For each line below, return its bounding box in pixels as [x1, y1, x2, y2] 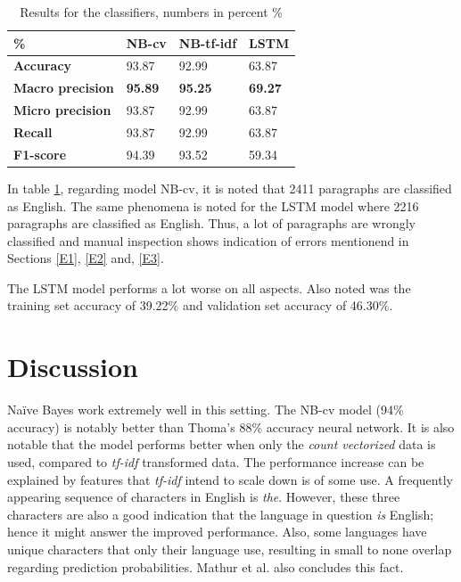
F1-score [13, 144, 67, 163]
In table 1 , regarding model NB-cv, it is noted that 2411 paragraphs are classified [7, 178, 452, 197]
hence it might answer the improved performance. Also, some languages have [7, 522, 427, 541]
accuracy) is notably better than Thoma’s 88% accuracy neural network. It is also [7, 417, 455, 436]
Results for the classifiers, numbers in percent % [20, 3, 283, 20]
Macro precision [13, 78, 114, 97]
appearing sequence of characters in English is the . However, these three [7, 488, 400, 506]
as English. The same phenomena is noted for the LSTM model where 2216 [7, 196, 419, 215]
